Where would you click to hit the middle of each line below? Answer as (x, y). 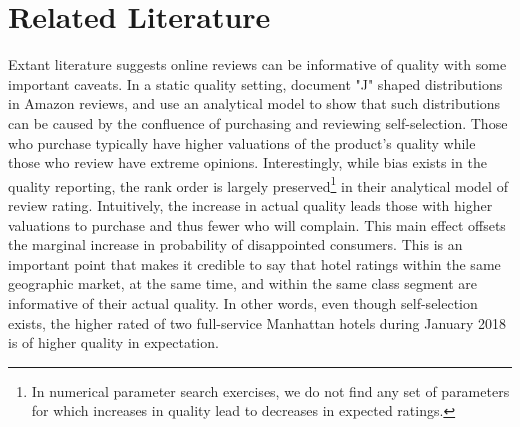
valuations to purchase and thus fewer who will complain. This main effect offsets (257, 224)
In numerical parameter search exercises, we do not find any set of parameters (270, 390)
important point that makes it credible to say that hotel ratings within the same (254, 263)
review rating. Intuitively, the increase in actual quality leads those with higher (250, 204)
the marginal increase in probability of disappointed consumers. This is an (235, 244)
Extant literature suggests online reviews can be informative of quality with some (257, 64)
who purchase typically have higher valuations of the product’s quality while (242, 142)
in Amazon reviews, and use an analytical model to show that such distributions (254, 103)
